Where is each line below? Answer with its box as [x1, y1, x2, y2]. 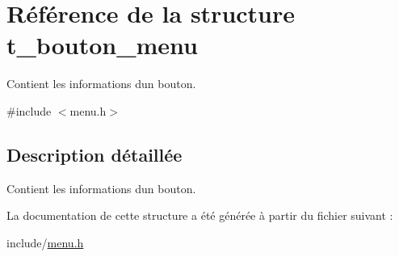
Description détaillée [6, 141, 183, 166]
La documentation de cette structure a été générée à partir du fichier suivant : [6, 207, 393, 224]
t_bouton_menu [6, 28, 198, 61]
